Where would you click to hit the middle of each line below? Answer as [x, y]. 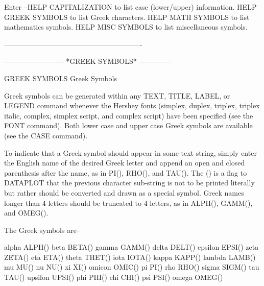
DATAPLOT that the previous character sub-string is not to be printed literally [129, 183]
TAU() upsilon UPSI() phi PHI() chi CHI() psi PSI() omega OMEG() [114, 277]
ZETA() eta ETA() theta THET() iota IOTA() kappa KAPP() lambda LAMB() [130, 257]
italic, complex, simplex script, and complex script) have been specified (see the [129, 115]
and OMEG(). [26, 213]
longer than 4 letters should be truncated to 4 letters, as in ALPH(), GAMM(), [128, 202]
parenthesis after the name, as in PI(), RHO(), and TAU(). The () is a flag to [126, 172]
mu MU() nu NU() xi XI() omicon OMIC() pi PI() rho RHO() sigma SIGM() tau [132, 267]
